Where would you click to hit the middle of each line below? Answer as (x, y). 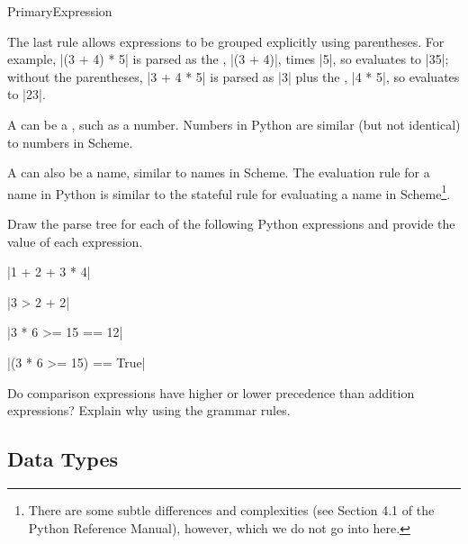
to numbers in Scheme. (70, 142)
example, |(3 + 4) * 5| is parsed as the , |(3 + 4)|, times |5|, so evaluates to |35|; (228, 59)
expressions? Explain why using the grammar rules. (149, 410)
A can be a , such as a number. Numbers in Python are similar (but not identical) (234, 124)
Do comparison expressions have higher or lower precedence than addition (211, 392)
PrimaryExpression (60, 11)
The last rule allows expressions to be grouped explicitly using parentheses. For (226, 41)
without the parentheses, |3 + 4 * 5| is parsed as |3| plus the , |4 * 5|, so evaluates (234, 76)
